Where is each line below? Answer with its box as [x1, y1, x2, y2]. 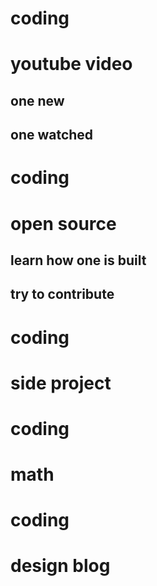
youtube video [10, 53, 133, 76]
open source [10, 212, 117, 235]
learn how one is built [10, 252, 147, 269]
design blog [10, 555, 111, 577]
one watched [10, 127, 94, 144]
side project [10, 372, 112, 394]
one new [10, 92, 65, 109]
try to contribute [10, 286, 115, 303]
